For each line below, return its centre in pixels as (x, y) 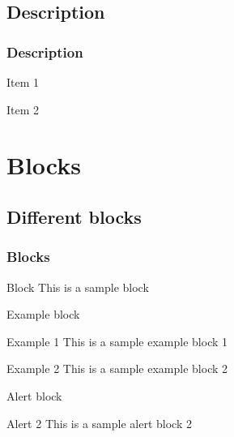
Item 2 (23, 109)
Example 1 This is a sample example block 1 (117, 341)
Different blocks (74, 216)
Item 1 (23, 82)
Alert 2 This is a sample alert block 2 (99, 423)
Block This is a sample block (78, 287)
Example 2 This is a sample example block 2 (117, 368)
